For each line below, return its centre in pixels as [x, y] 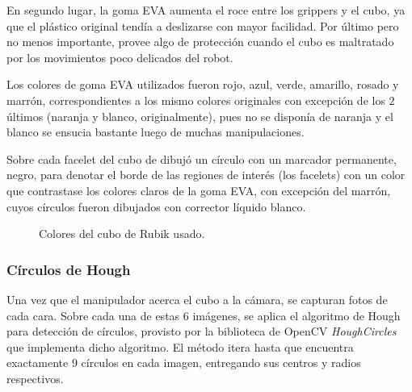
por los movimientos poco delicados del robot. [120, 57]
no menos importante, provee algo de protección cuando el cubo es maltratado [200, 42]
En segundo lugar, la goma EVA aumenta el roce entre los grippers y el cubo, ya [206, 10]
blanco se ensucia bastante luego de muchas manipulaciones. [156, 132]
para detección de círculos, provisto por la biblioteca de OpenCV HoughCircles [202, 331]
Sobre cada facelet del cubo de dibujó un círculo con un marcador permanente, [202, 158]
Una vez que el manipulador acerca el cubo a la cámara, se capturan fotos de [197, 299]
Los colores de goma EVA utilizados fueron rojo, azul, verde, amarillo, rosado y [203, 84]
